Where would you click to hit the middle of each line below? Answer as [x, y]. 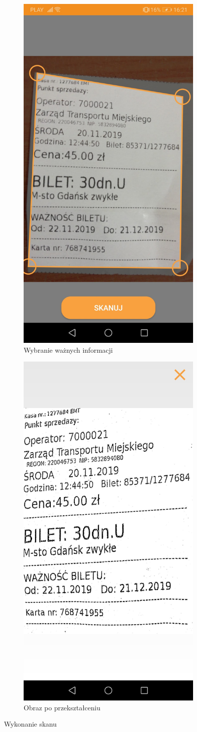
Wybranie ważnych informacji [68, 349]
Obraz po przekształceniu [62, 707]
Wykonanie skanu [31, 724]
